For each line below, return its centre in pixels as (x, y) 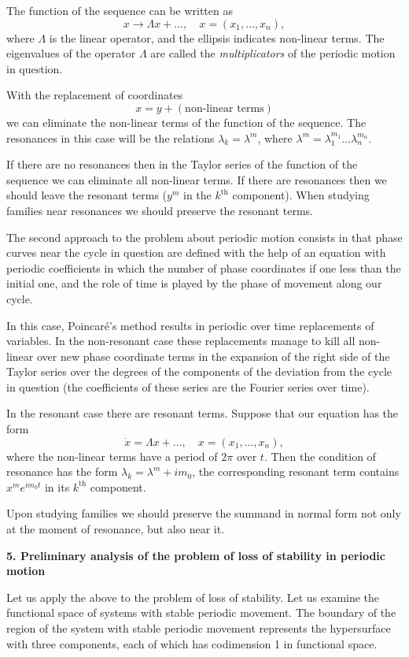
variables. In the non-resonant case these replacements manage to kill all (181, 341)
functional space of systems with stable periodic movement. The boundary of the (201, 612)
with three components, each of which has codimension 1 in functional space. (192, 643)
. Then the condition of (320, 456)
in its (57, 486)
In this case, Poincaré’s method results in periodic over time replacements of (190, 325)
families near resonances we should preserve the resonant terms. (160, 210)
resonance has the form (62, 471)
